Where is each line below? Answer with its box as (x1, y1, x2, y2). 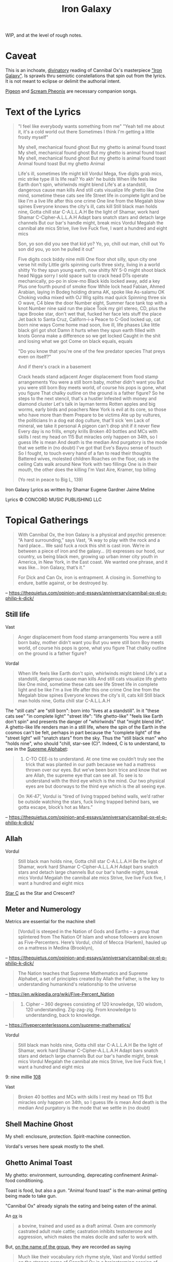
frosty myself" (18, 134, 49, 141)
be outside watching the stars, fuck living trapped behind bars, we (18, 799, 159, 805)
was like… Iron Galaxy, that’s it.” (18, 564, 85, 571)
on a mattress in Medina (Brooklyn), (18, 945, 94, 951)
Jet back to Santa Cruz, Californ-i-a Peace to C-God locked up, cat (18, 316, 161, 322)
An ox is (5, 1213, 23, 1219)
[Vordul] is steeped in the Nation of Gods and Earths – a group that (18, 928, 160, 935)
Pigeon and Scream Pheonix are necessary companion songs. (5, 88, 137, 94)
